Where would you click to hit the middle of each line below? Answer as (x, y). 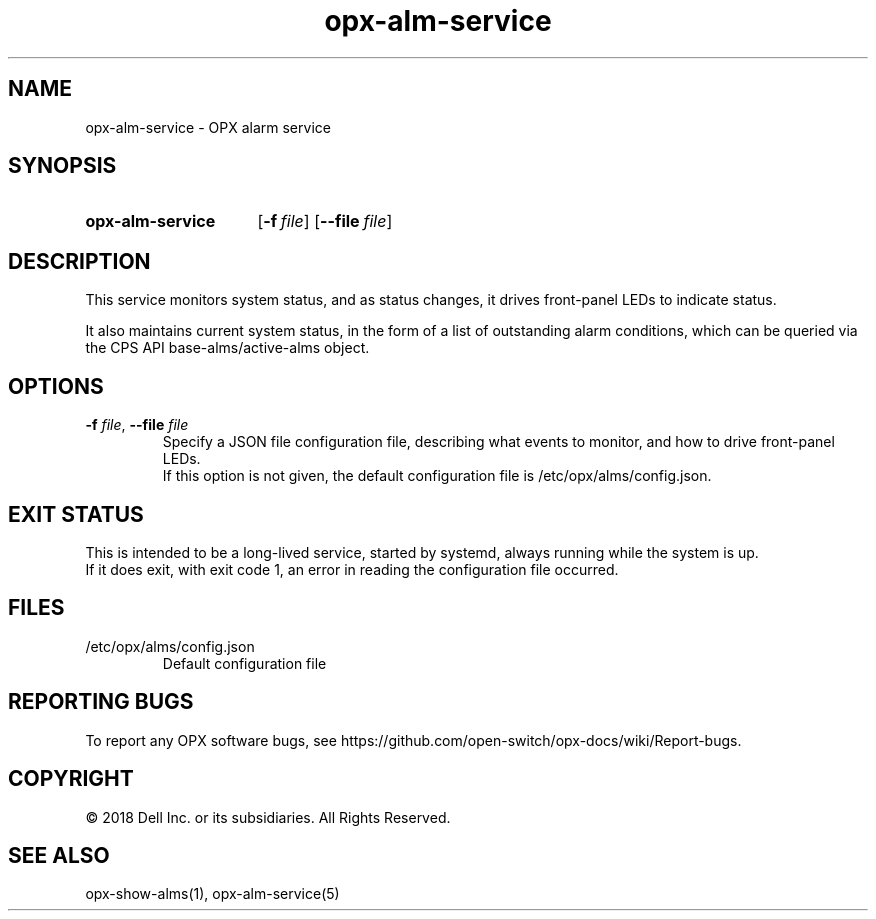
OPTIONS (56, 386)
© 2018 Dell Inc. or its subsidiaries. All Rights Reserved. (268, 817)
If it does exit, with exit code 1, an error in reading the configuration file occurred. (352, 569)
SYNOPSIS (62, 166)
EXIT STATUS (76, 514)
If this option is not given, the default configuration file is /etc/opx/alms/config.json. (437, 476)
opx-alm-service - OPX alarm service (208, 127)
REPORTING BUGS (101, 702)
